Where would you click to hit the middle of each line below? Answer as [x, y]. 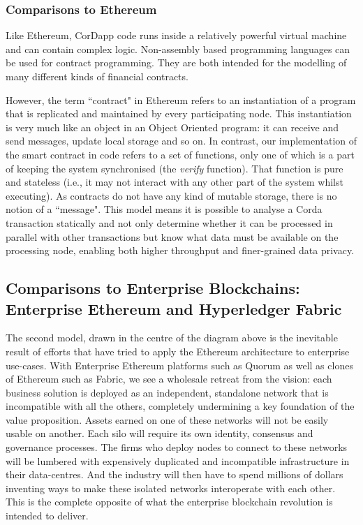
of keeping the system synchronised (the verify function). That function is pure [175, 168]
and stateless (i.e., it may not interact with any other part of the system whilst [175, 182]
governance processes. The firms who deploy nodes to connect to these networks [177, 447]
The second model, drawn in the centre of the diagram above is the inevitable [172, 338]
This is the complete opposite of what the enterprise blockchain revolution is [169, 502]
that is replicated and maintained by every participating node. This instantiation [179, 113]
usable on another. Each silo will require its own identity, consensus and [160, 433]
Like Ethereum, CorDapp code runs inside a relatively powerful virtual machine [176, 35]
